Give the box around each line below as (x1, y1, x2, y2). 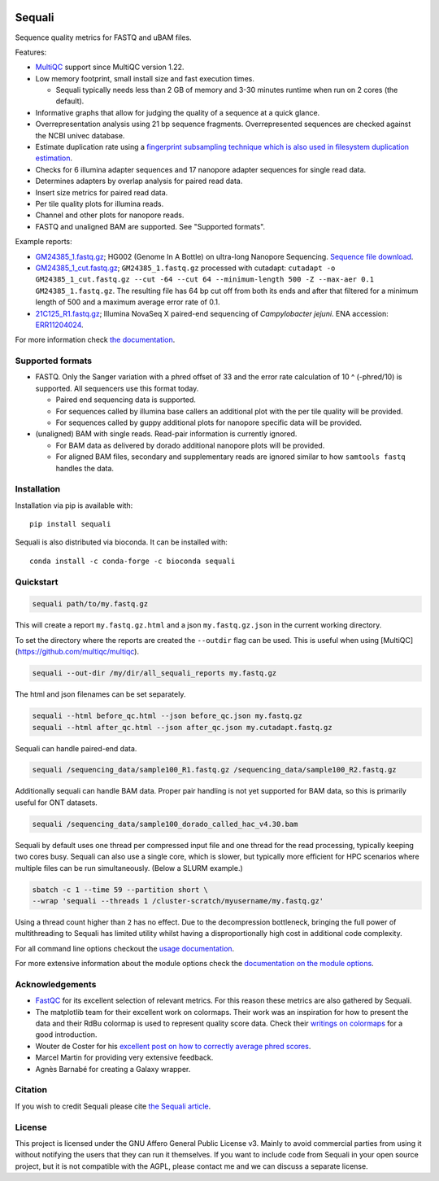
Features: (15, 47, 47, 57)
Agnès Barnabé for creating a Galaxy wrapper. (35, 1064, 191, 1074)
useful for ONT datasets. (15, 798, 98, 807)
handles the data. (55, 463, 114, 473)
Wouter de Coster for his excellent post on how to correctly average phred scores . (35, 1041, 311, 1051)
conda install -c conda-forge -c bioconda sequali (29, 556, 236, 566)
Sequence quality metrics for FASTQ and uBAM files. (15, 33, 192, 42)
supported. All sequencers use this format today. (35, 383, 199, 393)
